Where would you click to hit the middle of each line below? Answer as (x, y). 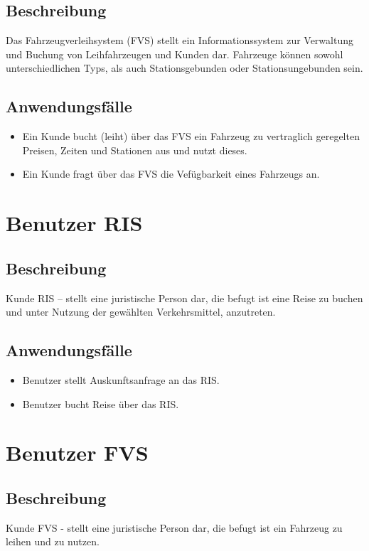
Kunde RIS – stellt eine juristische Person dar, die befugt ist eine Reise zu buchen (184, 298)
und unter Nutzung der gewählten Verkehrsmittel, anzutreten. (141, 312)
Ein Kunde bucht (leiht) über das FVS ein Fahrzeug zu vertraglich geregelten (191, 136)
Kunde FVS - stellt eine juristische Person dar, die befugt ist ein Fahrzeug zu (174, 527)
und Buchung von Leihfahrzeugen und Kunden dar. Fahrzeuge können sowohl (175, 54)
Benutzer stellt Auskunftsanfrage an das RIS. (121, 379)
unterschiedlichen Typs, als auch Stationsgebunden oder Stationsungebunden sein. (184, 68)
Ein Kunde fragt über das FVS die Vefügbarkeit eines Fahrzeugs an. (171, 174)
